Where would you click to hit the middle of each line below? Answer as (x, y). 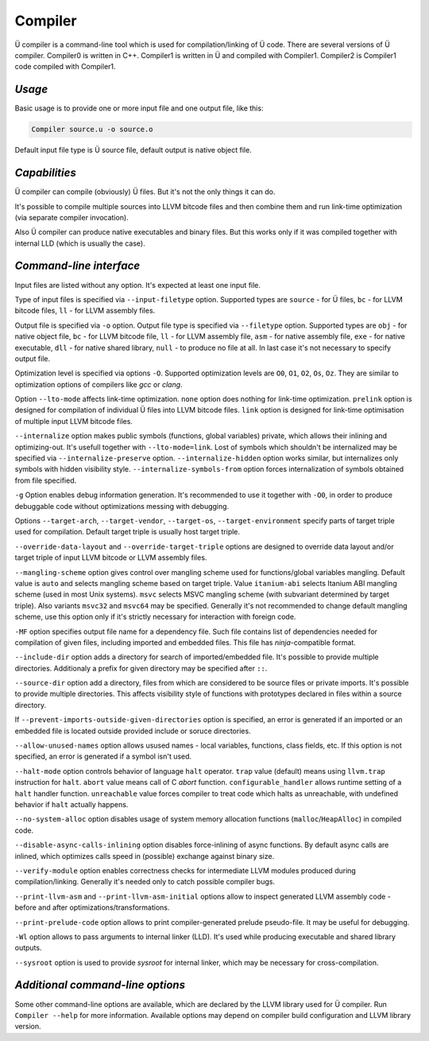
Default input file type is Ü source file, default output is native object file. (133, 150)
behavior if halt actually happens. (71, 804)
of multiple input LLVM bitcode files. (73, 421)
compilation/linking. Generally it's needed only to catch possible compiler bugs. (145, 882)
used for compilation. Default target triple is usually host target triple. (128, 532)
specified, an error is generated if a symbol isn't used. (103, 756)
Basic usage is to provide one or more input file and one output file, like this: (139, 108)
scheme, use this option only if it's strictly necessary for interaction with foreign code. (155, 617)
